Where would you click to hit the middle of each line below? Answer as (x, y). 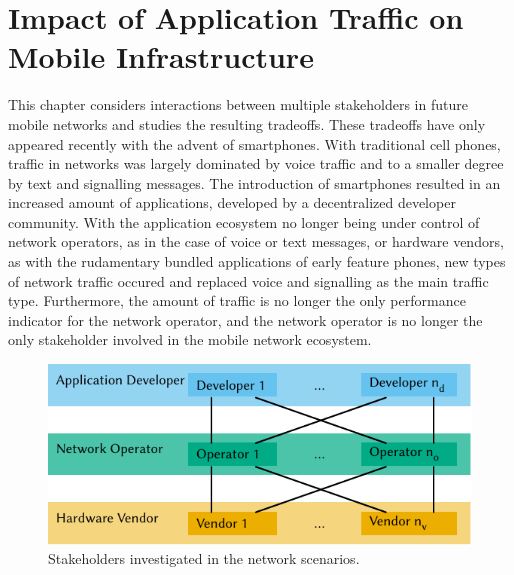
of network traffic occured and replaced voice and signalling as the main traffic (248, 280)
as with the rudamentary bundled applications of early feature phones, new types (257, 261)
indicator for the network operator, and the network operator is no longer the (245, 319)
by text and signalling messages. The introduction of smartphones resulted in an (254, 182)
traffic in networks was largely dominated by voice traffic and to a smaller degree (256, 163)
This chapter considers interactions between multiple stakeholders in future (238, 104)
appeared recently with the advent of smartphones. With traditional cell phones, (254, 143)
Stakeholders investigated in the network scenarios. (204, 558)
